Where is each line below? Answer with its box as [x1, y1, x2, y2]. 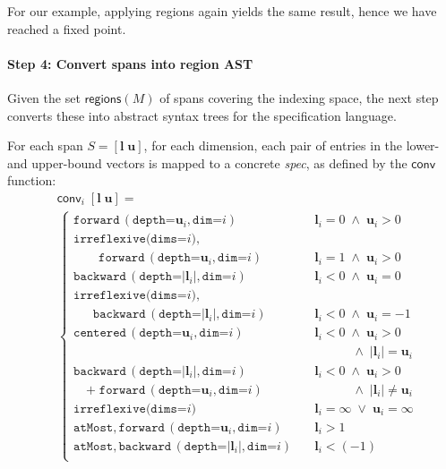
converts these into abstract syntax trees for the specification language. [7, 106, 397, 124]
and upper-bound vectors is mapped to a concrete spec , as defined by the [7, 153, 407, 172]
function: [7, 171, 56, 190]
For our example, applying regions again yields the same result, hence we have [7, 2, 437, 20]
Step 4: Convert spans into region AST [7, 54, 253, 72]
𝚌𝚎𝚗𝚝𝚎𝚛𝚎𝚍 [73, 327, 126, 340]
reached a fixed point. [7, 19, 126, 38]
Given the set [7, 88, 81, 107]
